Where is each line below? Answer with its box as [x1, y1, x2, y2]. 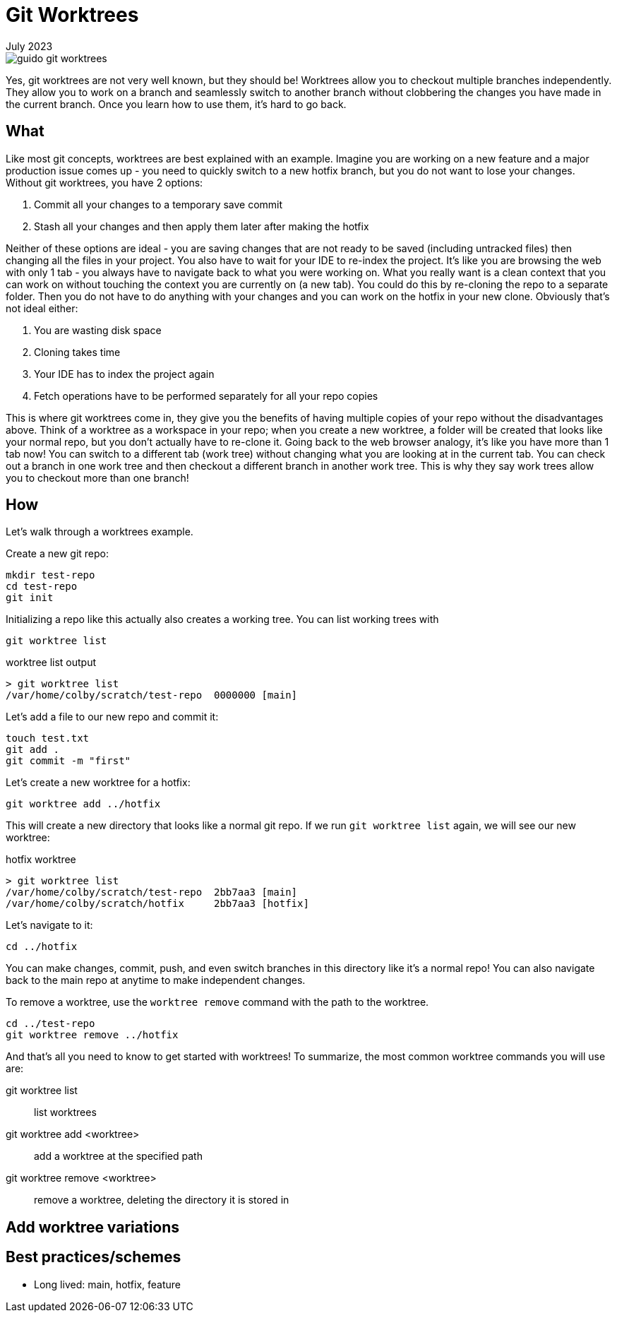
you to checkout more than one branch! [6, 471, 189, 484]
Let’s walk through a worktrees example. [6, 526, 193, 538]
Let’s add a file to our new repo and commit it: [6, 711, 219, 723]
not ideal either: [6, 302, 78, 314]
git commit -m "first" [6, 755, 131, 767]
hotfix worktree [6, 853, 76, 866]
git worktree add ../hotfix [6, 798, 161, 810]
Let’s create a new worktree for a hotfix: [6, 776, 191, 789]
